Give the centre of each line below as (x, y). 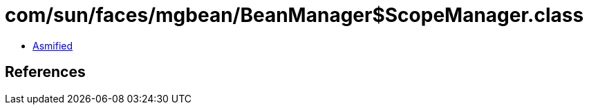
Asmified (53, 45)
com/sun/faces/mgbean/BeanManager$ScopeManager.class (294, 15)
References (45, 72)
